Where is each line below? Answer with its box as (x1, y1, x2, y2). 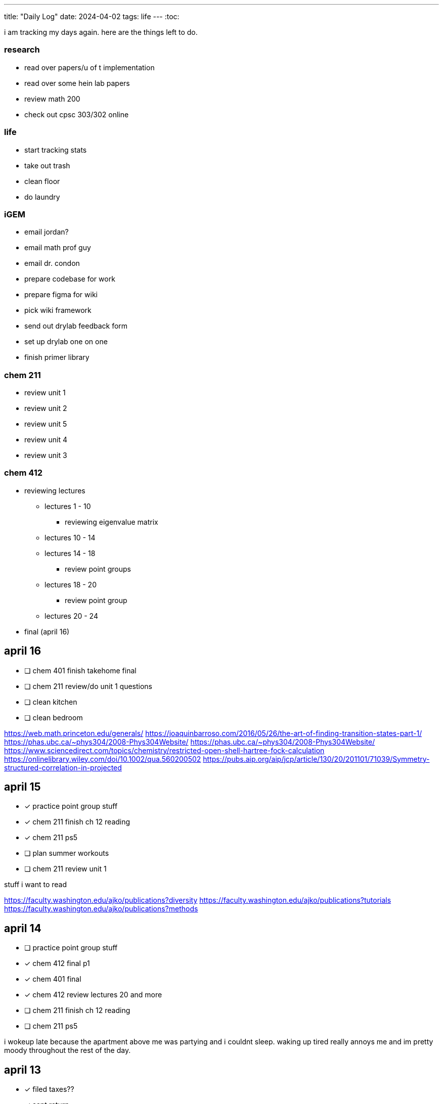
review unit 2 (24, 404, 67, 412)
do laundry (24, 192, 60, 201)
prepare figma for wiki (24, 290, 98, 299)
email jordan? (24, 227, 69, 237)
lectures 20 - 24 (45, 611, 98, 620)
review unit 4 (24, 435, 67, 444)
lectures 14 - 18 (45, 548, 96, 558)
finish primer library (24, 353, 90, 362)
